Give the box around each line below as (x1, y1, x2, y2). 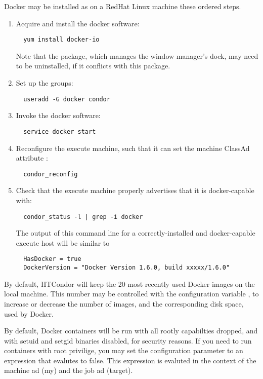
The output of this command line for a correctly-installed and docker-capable (16, 228, 255, 238)
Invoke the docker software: (16, 110, 101, 121)
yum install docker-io (23, 36, 100, 44)
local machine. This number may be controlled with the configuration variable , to (4, 288, 259, 299)
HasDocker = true (23, 255, 81, 263)
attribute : (16, 153, 48, 163)
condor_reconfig (23, 170, 78, 178)
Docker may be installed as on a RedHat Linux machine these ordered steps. (4, 1, 241, 11)
